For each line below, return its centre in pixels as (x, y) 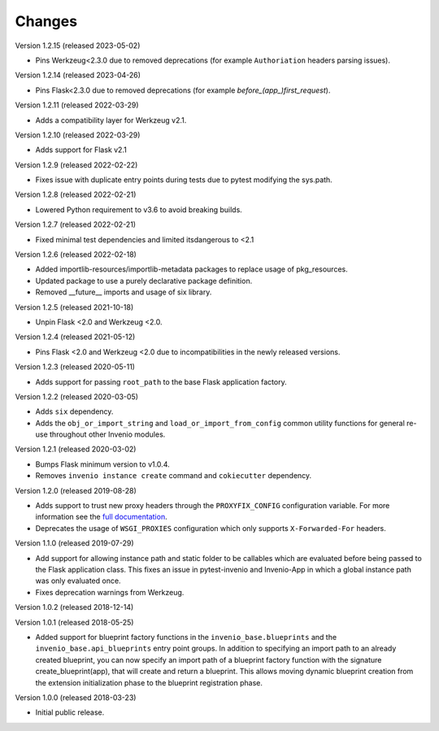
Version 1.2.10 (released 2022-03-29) (78, 135)
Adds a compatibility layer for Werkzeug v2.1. (111, 120)
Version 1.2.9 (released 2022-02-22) (76, 165)
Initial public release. (70, 712)
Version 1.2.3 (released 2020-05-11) (75, 367)
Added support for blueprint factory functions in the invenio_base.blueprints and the (186, 637)
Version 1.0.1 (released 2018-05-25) (74, 622)
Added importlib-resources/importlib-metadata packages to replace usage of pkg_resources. (192, 269)
